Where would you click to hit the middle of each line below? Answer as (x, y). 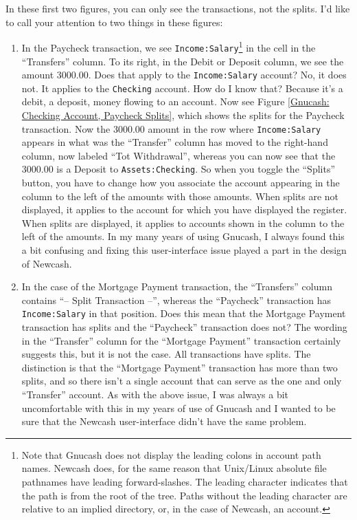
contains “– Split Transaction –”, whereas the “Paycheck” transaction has (176, 300)
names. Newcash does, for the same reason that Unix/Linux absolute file (174, 468)
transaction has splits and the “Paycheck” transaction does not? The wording (184, 327)
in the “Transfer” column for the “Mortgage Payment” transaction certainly (181, 340)
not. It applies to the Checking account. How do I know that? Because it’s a (182, 88)
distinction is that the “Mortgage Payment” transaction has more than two (180, 367)
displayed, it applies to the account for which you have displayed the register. (184, 209)
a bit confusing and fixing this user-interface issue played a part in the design (184, 250)
